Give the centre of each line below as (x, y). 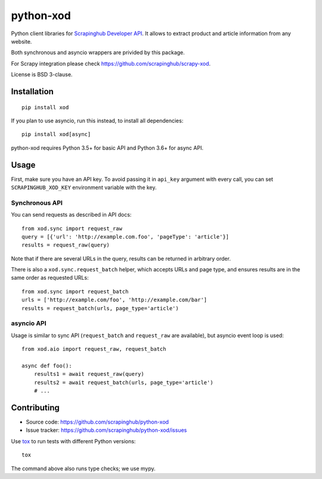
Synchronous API (37, 203)
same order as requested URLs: (50, 278)
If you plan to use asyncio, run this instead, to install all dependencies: (97, 120)
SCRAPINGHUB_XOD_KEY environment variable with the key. (84, 187)
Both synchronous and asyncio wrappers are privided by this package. (98, 52)
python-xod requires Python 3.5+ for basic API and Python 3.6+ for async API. (107, 148)
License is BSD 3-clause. (42, 75)
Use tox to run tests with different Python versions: (73, 441)
